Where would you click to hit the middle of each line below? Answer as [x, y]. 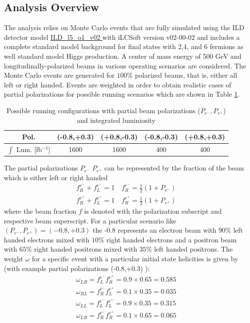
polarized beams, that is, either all [186, 75]
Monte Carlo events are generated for [59, 75]
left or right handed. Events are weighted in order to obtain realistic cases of [118, 84]
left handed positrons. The [193, 249]
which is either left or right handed [56, 178]
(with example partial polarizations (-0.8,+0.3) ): [77, 268]
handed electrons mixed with [47, 239]
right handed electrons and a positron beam [172, 239]
